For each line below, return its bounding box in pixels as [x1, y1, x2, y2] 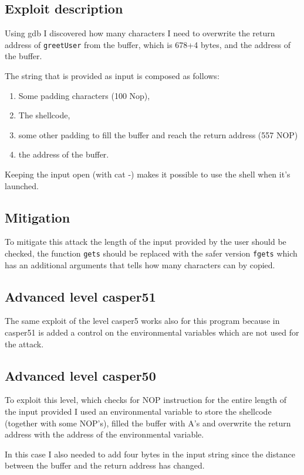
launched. [5, 179, 39, 192]
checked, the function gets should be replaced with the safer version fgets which [5, 247, 298, 259]
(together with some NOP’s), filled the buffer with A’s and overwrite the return [5, 416, 291, 429]
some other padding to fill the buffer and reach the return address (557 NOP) [18, 128, 298, 141]
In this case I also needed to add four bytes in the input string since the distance [5, 447, 295, 460]
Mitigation [5, 208, 70, 226]
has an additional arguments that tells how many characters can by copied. [5, 258, 275, 271]
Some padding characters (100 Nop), [18, 89, 150, 101]
